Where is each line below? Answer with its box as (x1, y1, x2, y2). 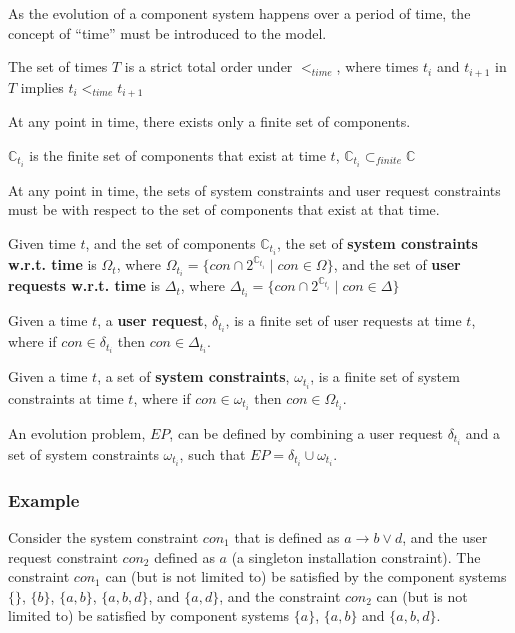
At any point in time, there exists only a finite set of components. (8, 111, 411, 132)
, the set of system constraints (276, 232, 478, 253)
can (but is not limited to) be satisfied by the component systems (105, 566, 507, 587)
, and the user (402, 527, 488, 548)
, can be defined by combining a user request (169, 422, 443, 443)
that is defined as (234, 527, 340, 548)
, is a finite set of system (310, 366, 460, 387)
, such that (179, 443, 246, 464)
